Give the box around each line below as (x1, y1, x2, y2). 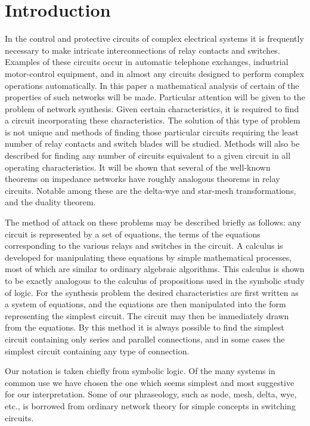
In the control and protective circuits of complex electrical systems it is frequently (5, 32, 304, 45)
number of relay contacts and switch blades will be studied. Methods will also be (5, 137, 300, 150)
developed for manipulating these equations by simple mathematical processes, (5, 251, 292, 263)
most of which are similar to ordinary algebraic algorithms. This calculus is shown (5, 263, 305, 275)
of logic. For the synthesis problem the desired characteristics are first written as (5, 286, 299, 298)
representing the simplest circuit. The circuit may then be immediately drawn (5, 309, 289, 322)
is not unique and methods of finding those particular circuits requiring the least (5, 125, 299, 138)
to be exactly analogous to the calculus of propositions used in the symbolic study (5, 274, 305, 286)
